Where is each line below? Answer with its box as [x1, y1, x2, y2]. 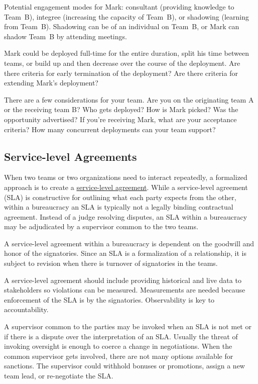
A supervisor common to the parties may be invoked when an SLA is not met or [4, 321, 251, 332]
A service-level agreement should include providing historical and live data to [4, 274, 241, 285]
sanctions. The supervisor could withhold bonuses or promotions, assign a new [4, 360, 245, 371]
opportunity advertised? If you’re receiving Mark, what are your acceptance [4, 114, 237, 124]
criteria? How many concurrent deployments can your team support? [4, 124, 216, 134]
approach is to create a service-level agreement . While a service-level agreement [4, 181, 248, 192]
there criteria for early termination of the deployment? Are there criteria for [4, 67, 238, 78]
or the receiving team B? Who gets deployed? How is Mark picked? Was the [4, 104, 238, 115]
